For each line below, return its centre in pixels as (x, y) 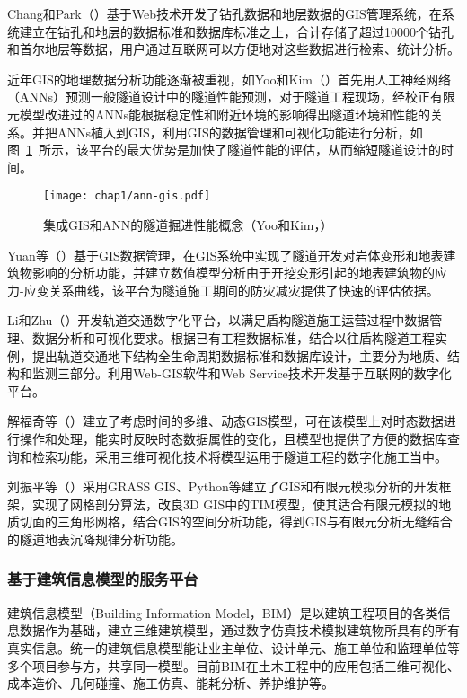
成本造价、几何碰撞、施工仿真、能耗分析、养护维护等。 (171, 683)
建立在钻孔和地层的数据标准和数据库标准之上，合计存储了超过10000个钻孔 (236, 31)
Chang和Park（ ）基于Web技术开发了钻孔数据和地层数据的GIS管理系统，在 (225, 13)
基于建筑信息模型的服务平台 (103, 579)
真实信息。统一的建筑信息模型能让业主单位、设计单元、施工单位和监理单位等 (233, 647)
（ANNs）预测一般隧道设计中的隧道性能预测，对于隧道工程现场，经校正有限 (232, 97)
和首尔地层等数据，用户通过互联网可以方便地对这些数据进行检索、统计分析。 (233, 49)
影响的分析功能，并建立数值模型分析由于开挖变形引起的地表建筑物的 (233, 273)
